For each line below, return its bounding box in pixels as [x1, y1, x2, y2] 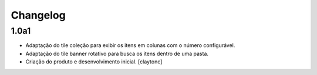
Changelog [11, 9, 66, 22]
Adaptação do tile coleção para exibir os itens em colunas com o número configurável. [25, 42, 235, 49]
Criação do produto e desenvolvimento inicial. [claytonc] [25, 58, 163, 65]
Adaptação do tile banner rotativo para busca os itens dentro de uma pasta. [25, 50, 208, 57]
